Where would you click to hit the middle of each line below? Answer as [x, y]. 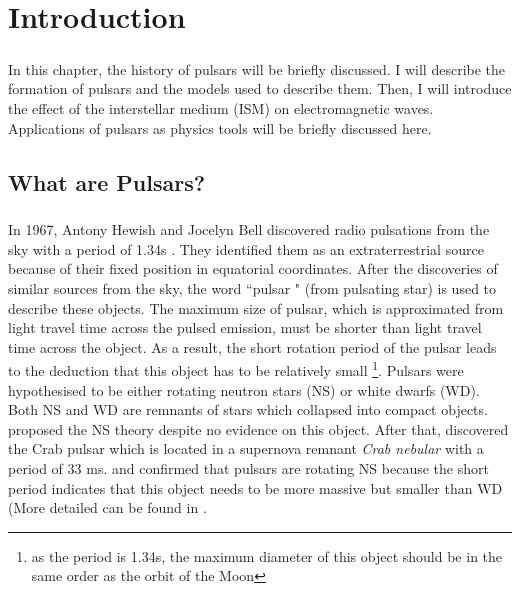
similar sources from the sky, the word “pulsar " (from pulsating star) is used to [252, 288]
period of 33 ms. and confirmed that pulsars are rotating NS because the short [248, 468]
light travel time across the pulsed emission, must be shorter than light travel [245, 327]
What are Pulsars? [107, 181]
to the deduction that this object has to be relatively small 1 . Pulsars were [236, 369]
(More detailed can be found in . [107, 507]
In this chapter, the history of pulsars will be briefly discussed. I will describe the [257, 68]
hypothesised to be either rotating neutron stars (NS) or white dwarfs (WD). [244, 389]
